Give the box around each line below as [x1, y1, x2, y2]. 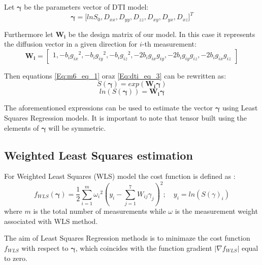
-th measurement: [142, 39, 196, 49]
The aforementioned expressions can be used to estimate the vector [4, 102, 213, 113]
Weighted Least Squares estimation [4, 147, 193, 163]
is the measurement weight [175, 206, 258, 216]
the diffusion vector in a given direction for [4, 39, 138, 49]
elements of [4, 122, 39, 133]
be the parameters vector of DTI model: [24, 2, 149, 12]
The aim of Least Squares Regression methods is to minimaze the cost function [4, 233, 250, 243]
